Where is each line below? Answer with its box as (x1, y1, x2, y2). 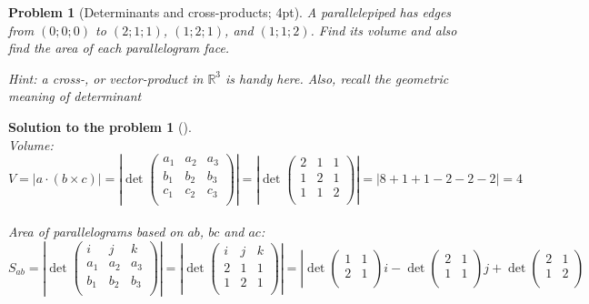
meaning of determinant (8, 86, 142, 106)
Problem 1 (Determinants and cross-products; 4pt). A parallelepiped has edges (8, 3, 452, 21)
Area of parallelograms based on (8, 222, 184, 241)
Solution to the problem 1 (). (8, 117, 192, 136)
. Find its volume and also (310, 20, 457, 39)
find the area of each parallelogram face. (8, 38, 230, 57)
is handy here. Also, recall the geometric (225, 68, 449, 87)
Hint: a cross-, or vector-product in (8, 68, 204, 87)
